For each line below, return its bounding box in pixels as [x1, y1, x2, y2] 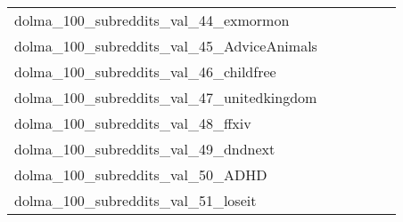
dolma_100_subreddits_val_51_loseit [14, 190, 257, 210]
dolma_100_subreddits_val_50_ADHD [14, 164, 267, 185]
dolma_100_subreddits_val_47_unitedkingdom [14, 87, 317, 107]
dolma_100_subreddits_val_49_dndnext [14, 139, 276, 159]
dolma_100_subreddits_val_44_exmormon [14, 10, 290, 30]
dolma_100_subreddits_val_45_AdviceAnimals [14, 36, 317, 56]
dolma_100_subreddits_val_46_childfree [14, 61, 276, 82]
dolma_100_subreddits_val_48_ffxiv [14, 113, 251, 133]
